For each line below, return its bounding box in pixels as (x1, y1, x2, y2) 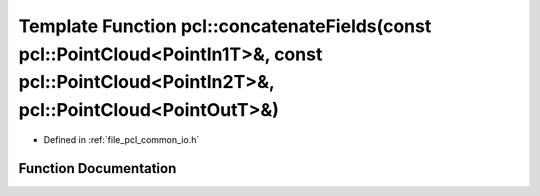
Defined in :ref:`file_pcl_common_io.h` (43, 133, 200, 145)
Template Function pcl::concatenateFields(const (18, 15, 432, 37)
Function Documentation (18, 160, 177, 177)
